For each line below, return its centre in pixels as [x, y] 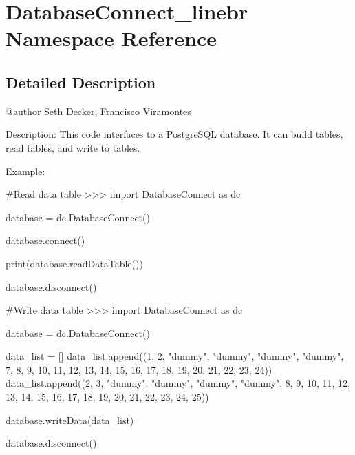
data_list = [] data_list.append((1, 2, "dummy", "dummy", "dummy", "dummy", [175, 356]
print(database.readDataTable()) [74, 263]
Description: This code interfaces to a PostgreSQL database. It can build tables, [174, 134]
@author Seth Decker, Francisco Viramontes [98, 111]
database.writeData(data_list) [70, 419]
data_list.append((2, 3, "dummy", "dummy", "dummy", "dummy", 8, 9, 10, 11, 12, [178, 383]
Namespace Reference [111, 38]
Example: [25, 171]
